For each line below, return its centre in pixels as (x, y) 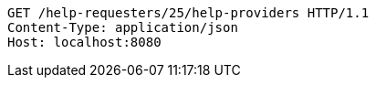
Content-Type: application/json (123, 27)
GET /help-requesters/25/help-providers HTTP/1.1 (188, 13)
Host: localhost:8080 (84, 42)
